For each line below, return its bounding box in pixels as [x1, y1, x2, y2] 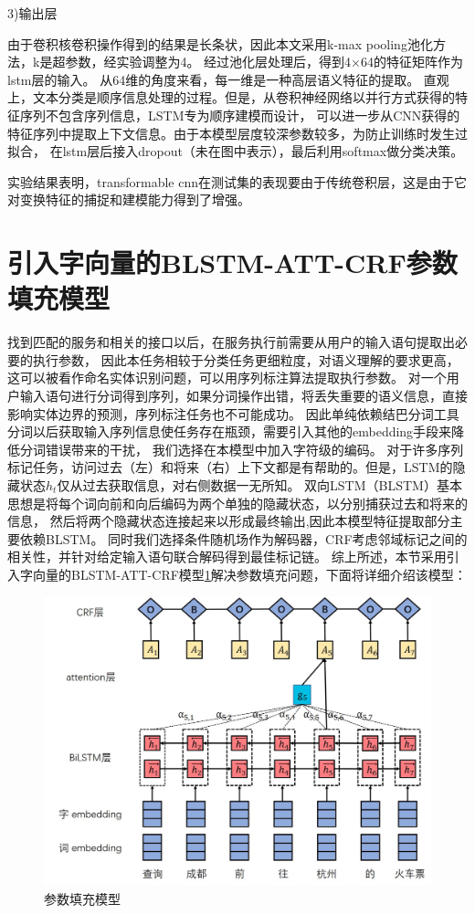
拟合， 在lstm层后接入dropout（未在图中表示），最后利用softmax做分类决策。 [7, 142, 464, 161]
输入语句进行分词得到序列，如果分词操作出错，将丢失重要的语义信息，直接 [19, 386, 468, 405]
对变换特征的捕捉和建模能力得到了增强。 [7, 190, 250, 209]
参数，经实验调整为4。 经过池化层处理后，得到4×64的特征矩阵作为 [65, 52, 463, 71]
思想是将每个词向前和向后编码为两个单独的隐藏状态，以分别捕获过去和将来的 [7, 493, 468, 512]
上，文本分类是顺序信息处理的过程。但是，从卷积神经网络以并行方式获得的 [7, 88, 455, 107]
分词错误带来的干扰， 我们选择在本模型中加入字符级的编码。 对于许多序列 [19, 439, 464, 458]
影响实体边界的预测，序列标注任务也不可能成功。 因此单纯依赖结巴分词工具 [7, 404, 459, 423]
